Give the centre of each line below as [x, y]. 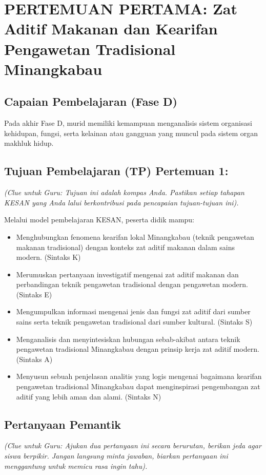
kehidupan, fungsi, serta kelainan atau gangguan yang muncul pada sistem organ [131, 133]
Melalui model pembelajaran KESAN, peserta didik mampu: [99, 220]
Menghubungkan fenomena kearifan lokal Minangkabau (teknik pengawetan [135, 236]
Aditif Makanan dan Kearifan [111, 28]
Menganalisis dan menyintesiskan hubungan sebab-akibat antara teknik [128, 339]
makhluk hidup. [29, 143]
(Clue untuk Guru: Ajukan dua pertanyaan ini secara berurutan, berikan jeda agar [133, 445]
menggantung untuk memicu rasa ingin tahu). [76, 465]
